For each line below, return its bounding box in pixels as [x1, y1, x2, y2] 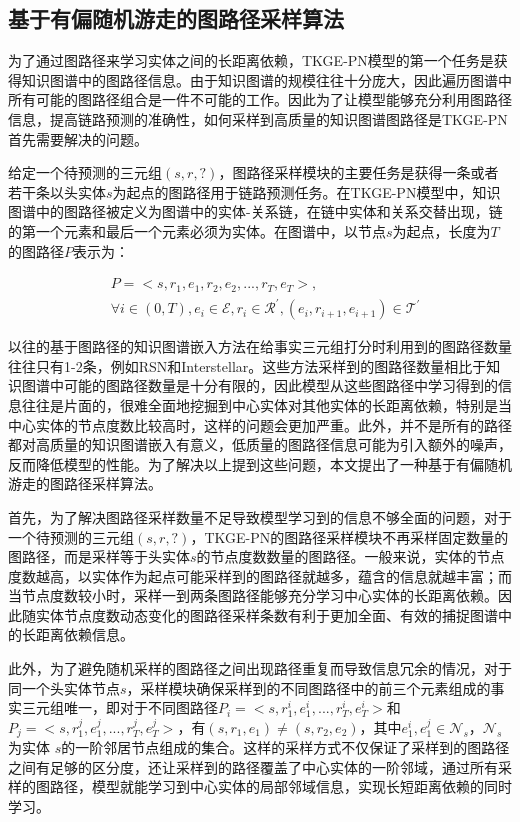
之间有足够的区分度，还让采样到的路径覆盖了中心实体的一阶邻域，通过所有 [8, 756, 498, 777]
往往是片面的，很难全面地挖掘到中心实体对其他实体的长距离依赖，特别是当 [21, 394, 512, 415]
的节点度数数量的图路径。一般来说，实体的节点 [196, 546, 505, 567]
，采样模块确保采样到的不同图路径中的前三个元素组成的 [126, 677, 491, 698]
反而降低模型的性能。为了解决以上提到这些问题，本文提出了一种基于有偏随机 [8, 453, 512, 474]
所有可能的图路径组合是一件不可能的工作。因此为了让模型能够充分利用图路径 [8, 89, 512, 110]
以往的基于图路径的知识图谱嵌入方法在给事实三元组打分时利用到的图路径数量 [8, 336, 512, 357]
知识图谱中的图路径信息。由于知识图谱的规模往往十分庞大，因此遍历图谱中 [21, 69, 512, 90]
